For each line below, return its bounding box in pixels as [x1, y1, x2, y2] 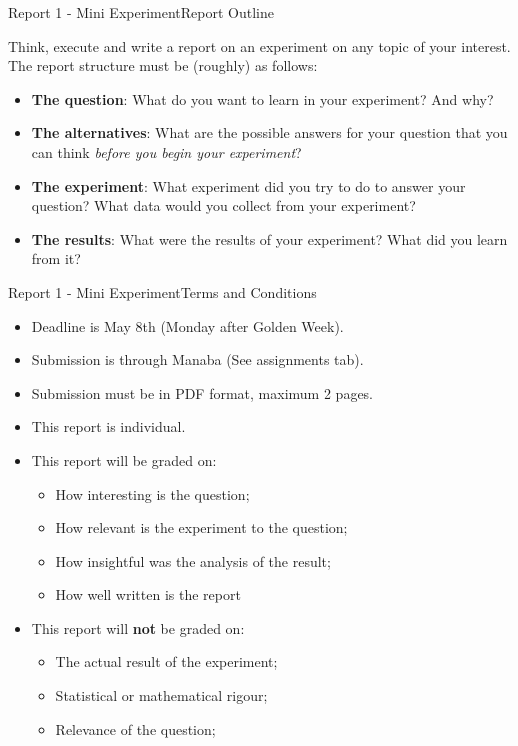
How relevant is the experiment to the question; [55, 517, 348, 538]
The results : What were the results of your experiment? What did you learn [31, 228, 508, 249]
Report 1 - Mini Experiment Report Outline [8, 2, 274, 22]
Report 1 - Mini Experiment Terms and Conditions [8, 281, 317, 302]
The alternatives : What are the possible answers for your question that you [31, 122, 508, 143]
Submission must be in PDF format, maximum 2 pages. [31, 382, 374, 403]
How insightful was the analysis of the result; [55, 550, 331, 571]
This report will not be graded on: [31, 617, 245, 638]
